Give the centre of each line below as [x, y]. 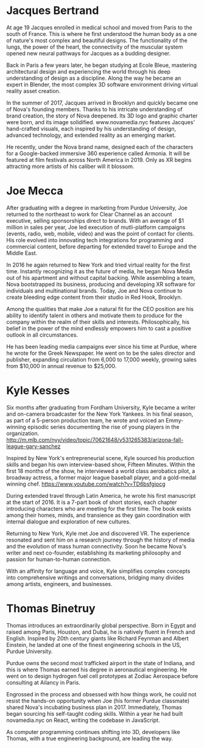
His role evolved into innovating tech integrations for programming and [95, 240]
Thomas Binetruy [51, 609]
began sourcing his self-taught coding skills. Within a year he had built [95, 713]
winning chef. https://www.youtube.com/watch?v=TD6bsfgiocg [86, 484]
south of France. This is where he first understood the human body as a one [102, 33]
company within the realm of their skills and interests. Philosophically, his [98, 322]
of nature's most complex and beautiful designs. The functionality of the [97, 40]
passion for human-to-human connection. [59, 559]
